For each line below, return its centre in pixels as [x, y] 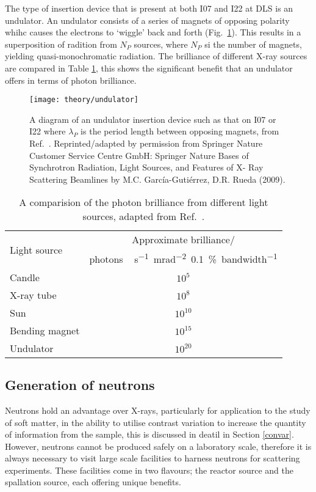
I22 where [48, 131]
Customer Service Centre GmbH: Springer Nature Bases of [139, 155]
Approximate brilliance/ [183, 240]
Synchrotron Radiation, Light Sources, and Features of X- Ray [146, 167]
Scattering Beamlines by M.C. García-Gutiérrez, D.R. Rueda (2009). [157, 179]
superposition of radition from [61, 44]
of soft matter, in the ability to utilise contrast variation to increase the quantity [156, 422]
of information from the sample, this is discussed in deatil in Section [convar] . [149, 434]
